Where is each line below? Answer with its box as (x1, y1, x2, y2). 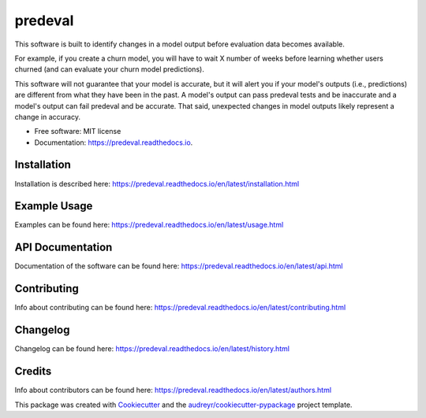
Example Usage (14, 199, 93, 213)
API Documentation (14, 241, 113, 254)
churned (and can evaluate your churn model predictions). (14, 65, 204, 74)
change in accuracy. (14, 112, 80, 121)
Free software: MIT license (34, 127, 121, 136)
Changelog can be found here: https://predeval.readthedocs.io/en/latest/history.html (14, 344, 290, 353)
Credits (14, 364, 52, 378)
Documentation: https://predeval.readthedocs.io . (34, 138, 193, 147)
